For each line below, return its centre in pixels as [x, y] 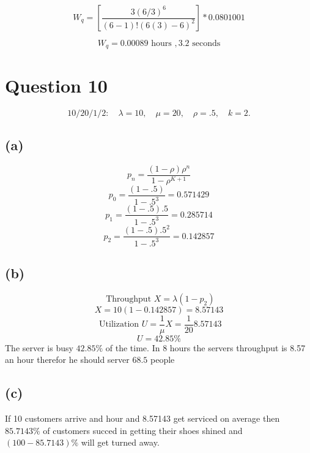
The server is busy [39, 347]
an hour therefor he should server [67, 360]
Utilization [119, 325]
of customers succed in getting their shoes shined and [143, 430]
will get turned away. [120, 442]
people [162, 360]
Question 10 [56, 85]
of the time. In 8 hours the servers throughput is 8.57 [205, 347]
